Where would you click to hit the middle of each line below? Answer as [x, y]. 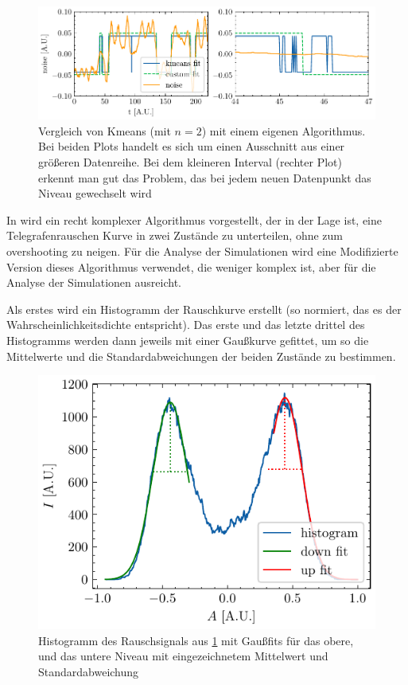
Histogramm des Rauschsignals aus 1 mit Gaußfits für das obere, [196, 640]
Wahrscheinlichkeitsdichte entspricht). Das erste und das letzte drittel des [186, 325]
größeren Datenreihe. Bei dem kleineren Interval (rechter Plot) [190, 162]
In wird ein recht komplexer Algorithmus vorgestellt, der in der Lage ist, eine [194, 219]
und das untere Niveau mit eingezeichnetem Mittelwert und [183, 656]
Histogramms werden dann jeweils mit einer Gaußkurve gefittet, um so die [188, 340]
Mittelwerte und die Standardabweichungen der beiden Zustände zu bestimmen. [201, 356]
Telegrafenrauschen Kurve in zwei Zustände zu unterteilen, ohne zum [175, 235]
